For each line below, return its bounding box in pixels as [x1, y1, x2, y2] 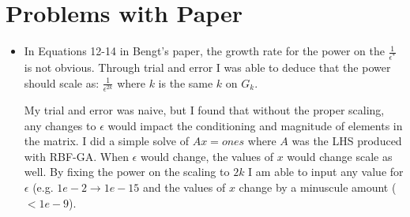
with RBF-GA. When [24, 148, 129, 164]
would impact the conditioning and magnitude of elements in [107, 117, 403, 133]
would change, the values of [140, 148, 274, 164]
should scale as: [24, 74, 100, 91]
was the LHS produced [292, 133, 402, 149]
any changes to [24, 117, 96, 133]
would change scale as [287, 148, 393, 164]
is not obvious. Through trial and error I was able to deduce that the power [24, 59, 391, 76]
